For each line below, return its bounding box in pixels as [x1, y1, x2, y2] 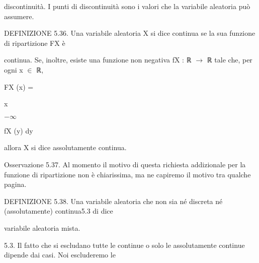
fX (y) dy [4, 125, 33, 136]
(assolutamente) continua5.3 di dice [4, 206, 113, 216]
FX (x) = [4, 81, 34, 92]
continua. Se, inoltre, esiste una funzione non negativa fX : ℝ [4, 54, 192, 65]
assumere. [4, 11, 34, 21]
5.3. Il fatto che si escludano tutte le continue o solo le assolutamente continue [4, 239, 245, 250]
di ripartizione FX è [4, 37, 65, 48]
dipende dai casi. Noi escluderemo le [4, 249, 116, 260]
